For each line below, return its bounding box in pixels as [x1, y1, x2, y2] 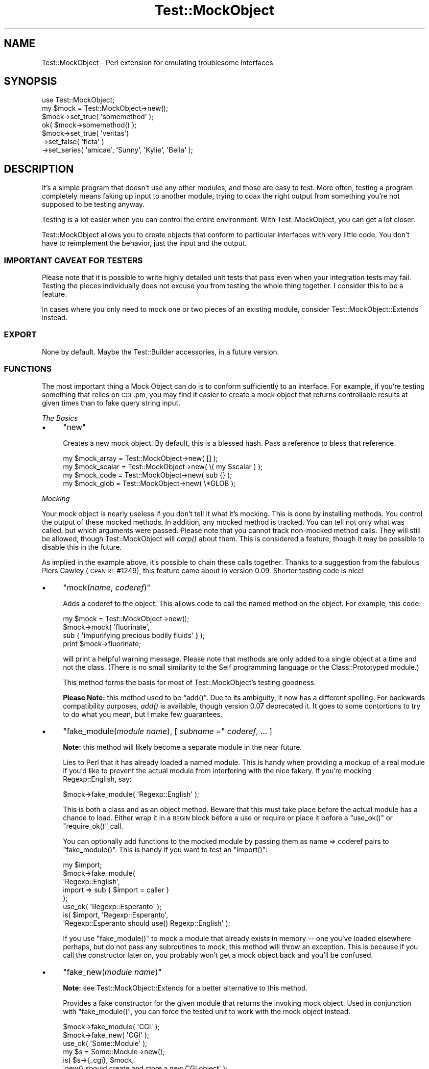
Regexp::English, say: [63, 774, 132, 783]
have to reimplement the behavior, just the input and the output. [42, 239, 247, 248]
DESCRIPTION [4, 162, 74, 175]
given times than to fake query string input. [42, 398, 181, 407]
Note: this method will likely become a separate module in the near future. [63, 742, 302, 751]
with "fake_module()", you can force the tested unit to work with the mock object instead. [63, 1007, 351, 1016]
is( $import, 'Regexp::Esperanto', [63, 910, 168, 919]
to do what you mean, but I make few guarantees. [63, 710, 223, 718]
